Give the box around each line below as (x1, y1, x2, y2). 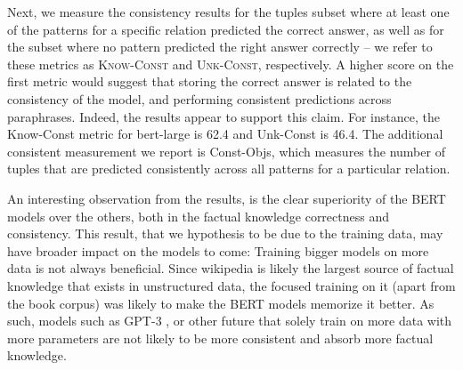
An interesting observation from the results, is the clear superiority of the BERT (7, 189, 446, 207)
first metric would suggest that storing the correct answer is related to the (7, 72, 412, 91)
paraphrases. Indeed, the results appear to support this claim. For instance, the (7, 107, 440, 125)
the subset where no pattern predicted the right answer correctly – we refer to (7, 37, 433, 56)
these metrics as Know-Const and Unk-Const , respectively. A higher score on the (7, 54, 454, 73)
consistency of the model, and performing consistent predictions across (7, 89, 392, 108)
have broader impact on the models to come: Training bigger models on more (7, 241, 429, 260)
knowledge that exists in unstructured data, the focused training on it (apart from (7, 276, 456, 294)
